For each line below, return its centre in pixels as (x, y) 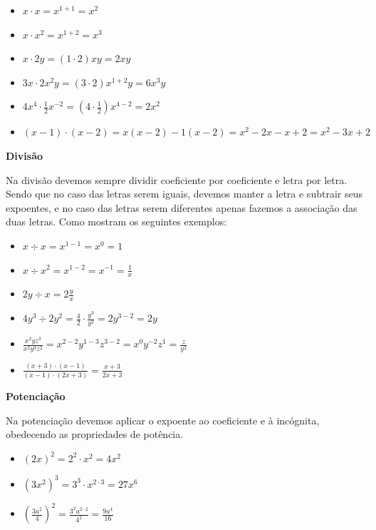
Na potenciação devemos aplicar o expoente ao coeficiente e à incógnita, (163, 420)
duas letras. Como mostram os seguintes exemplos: (116, 221)
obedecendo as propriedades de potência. (95, 434)
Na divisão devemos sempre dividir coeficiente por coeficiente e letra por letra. (177, 179)
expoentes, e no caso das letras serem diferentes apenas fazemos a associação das (182, 207)
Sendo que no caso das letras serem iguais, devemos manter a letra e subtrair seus (184, 194)
